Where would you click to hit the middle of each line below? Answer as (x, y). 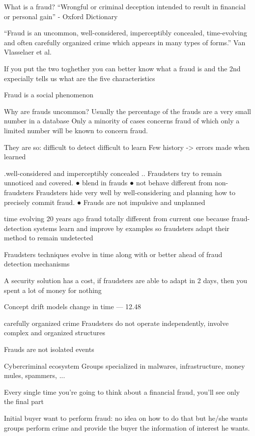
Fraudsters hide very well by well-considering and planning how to (136, 192)
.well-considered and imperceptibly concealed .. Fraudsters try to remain (113, 173)
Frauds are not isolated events (49, 349)
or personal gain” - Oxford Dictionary (61, 16)
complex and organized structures (55, 333)
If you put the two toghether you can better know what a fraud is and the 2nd (122, 68)
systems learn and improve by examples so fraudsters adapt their (131, 228)
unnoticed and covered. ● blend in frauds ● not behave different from (108, 183)
